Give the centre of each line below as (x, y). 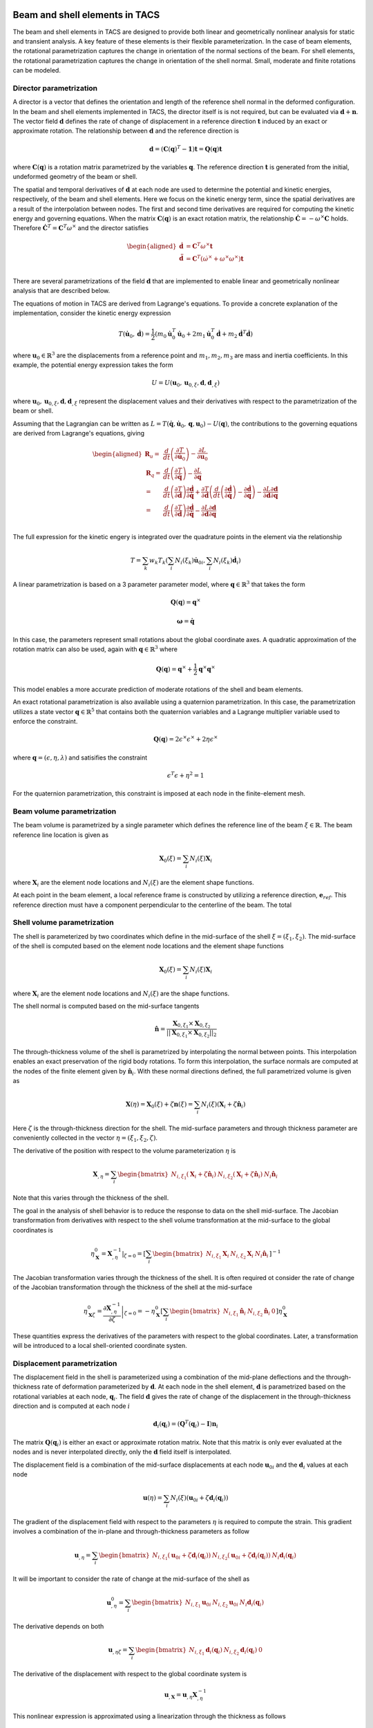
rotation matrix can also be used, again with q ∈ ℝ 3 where (95, 649)
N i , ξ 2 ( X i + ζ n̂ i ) (240, 1175)
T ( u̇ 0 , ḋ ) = (134, 335)
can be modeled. (37, 71)
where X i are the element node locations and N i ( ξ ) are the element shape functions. (134, 883)
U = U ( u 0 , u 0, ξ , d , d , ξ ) (186, 384)
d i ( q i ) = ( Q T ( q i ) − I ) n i (186, 1425)
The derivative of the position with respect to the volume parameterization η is (124, 1150)
